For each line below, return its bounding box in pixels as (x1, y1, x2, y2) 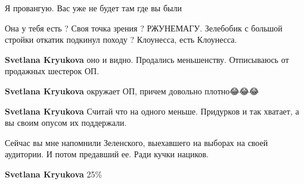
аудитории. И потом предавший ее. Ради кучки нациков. (5, 148, 209, 160)
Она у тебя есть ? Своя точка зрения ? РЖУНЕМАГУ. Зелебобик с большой (5, 21, 283, 34)
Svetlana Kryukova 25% (5, 167, 103, 180)
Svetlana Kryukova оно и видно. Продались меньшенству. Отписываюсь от (5, 53, 289, 65)
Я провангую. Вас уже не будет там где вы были (5, 2, 182, 14)
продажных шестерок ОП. (5, 65, 100, 77)
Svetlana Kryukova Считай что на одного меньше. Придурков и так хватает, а (5, 104, 299, 117)
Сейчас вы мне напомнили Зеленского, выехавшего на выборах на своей (5, 136, 268, 148)
